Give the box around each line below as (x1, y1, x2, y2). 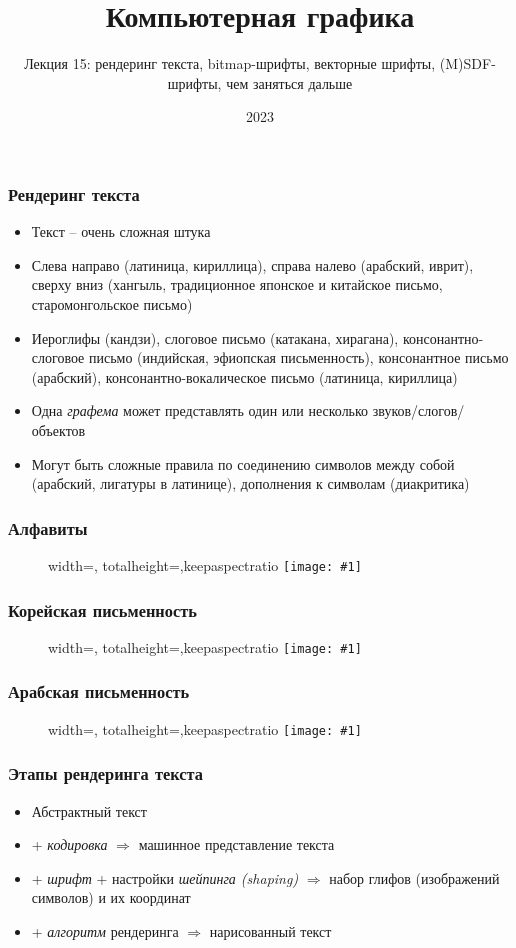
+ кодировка (31, 834, 108, 855)
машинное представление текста (138, 834, 335, 855)
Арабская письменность (8, 679, 190, 704)
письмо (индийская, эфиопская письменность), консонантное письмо (88, 347, 509, 368)
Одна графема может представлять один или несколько (31, 400, 369, 421)
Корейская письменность (8, 597, 197, 622)
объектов (31, 419, 86, 440)
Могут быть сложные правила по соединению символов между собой (31, 453, 455, 474)
